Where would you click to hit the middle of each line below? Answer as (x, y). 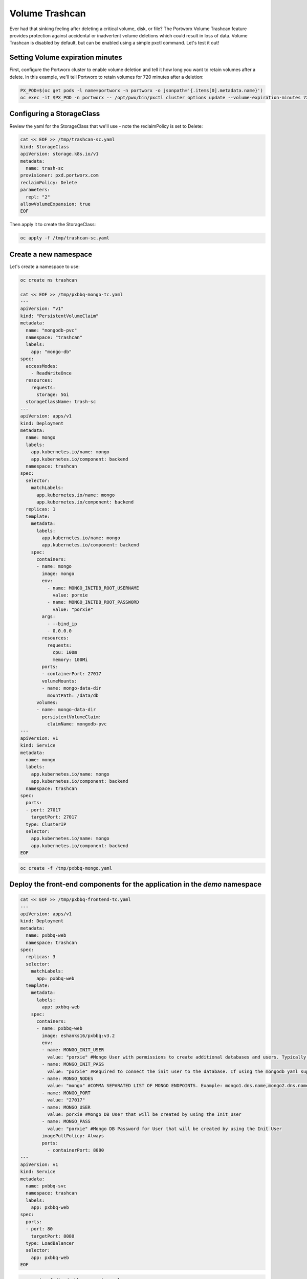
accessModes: (42, 366)
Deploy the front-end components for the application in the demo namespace (136, 884)
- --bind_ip (62, 624)
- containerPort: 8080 (75, 1150)
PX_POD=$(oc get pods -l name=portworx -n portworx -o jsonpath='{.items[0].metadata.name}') (142, 90)
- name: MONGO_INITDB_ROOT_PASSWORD (93, 602)
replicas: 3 (41, 957)
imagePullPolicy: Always (73, 1136)
